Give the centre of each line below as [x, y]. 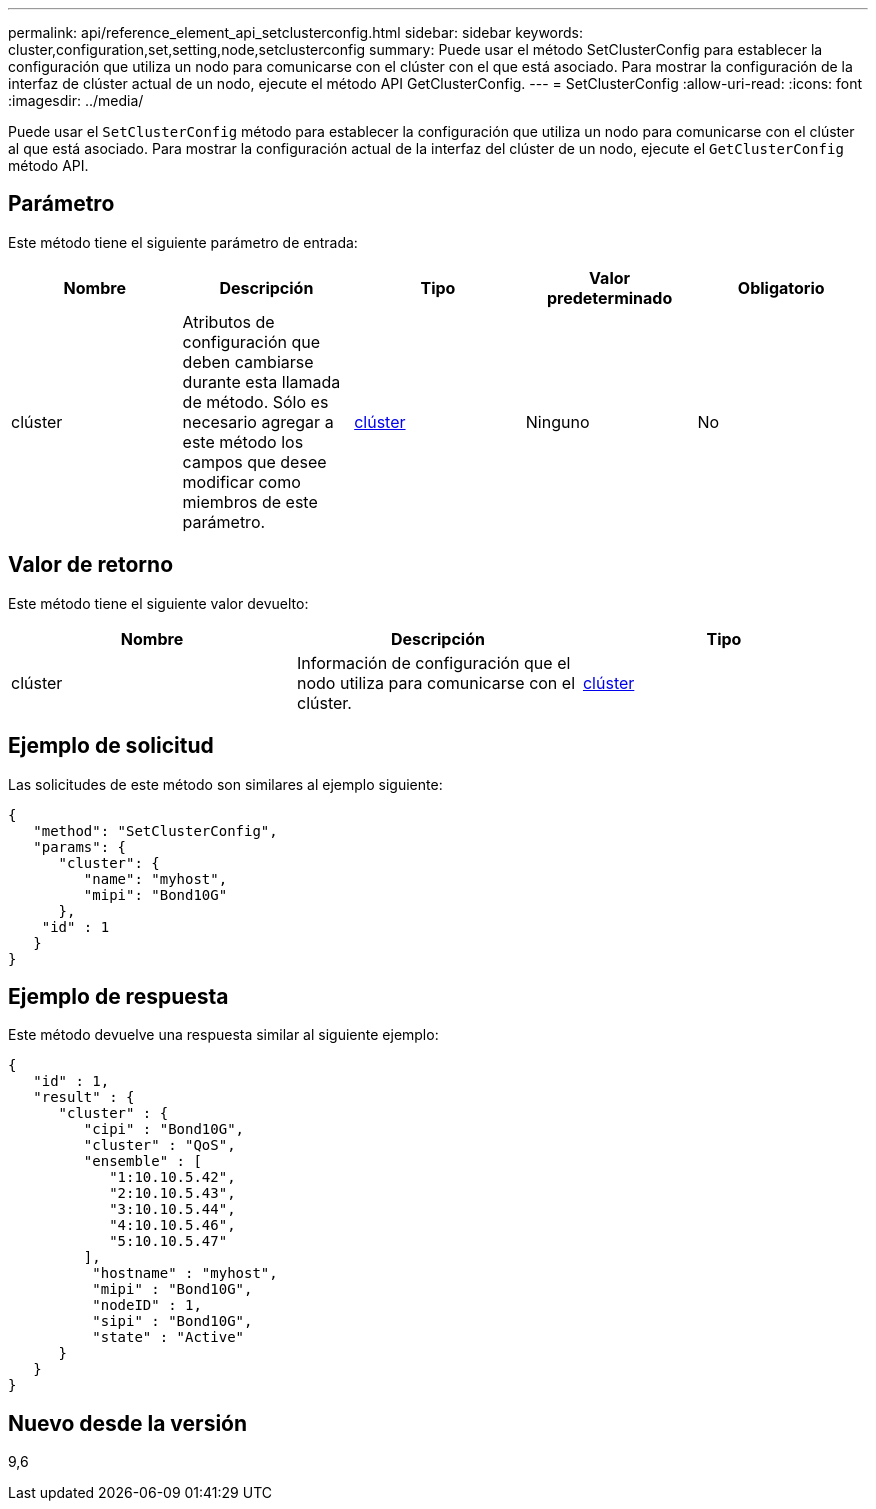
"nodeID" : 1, [147, 1305]
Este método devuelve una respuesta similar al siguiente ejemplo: [223, 1035]
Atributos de [228, 321]
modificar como [241, 481]
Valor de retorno [91, 565]
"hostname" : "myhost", [185, 1273]
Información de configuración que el [433, 662]
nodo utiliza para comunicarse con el [436, 682]
